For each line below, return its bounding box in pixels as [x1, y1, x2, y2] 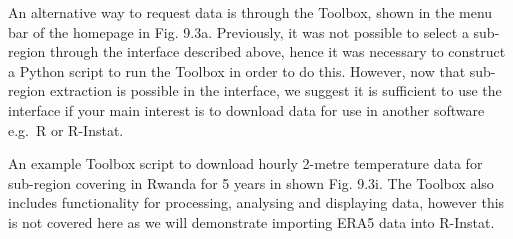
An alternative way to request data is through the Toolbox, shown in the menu [8, 2, 493, 22]
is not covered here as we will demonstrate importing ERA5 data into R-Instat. [8, 211, 495, 232]
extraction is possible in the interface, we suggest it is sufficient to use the [50, 80, 502, 101]
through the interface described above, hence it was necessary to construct [50, 41, 506, 62]
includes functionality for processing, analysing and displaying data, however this [8, 192, 505, 213]
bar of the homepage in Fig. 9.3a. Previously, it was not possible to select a [8, 21, 469, 42]
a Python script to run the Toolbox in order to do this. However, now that [8, 60, 466, 81]
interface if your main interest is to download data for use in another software [8, 99, 485, 120]
